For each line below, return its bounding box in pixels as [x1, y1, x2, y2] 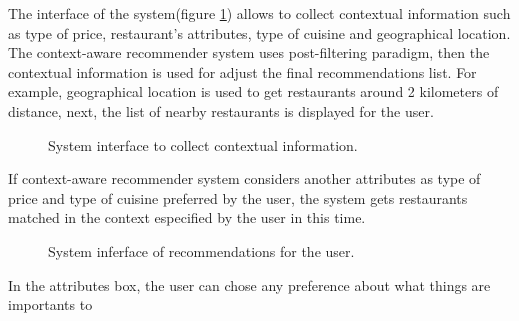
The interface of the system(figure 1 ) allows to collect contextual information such [8, 3, 511, 23]
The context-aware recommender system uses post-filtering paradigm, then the [8, 42, 490, 63]
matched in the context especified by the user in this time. [8, 207, 366, 228]
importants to [8, 294, 93, 315]
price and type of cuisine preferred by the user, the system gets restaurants [8, 187, 468, 208]
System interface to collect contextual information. [48, 134, 358, 155]
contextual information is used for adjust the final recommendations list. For [8, 61, 477, 82]
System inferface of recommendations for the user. [48, 240, 355, 261]
